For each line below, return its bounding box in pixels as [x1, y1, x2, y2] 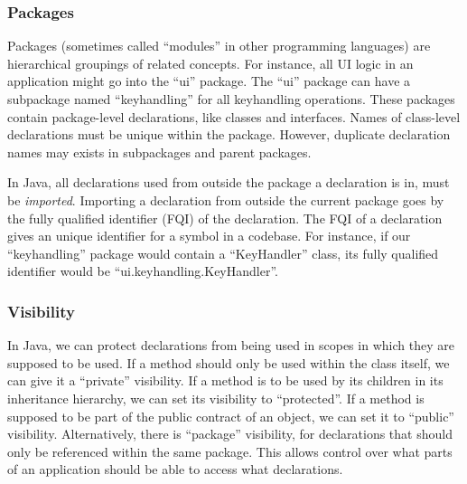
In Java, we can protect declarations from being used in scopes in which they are [7, 336, 454, 355]
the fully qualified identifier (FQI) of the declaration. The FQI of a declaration [7, 208, 443, 227]
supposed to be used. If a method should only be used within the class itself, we [7, 353, 450, 372]
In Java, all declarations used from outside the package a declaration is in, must [7, 173, 450, 192]
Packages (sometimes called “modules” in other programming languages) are [7, 36, 431, 55]
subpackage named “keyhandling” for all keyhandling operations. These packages [7, 90, 455, 108]
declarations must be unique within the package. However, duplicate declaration [7, 125, 451, 144]
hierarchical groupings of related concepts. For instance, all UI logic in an [7, 53, 414, 72]
